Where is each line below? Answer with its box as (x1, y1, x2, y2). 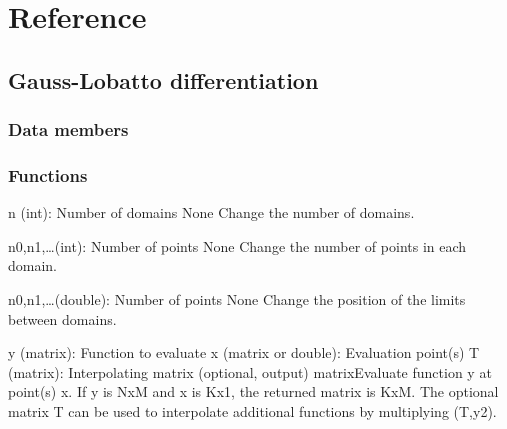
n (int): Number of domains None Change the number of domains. (8, 202, 415, 223)
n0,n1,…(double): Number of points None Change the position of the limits (8, 289, 466, 309)
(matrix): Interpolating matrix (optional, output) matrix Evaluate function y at (8, 361, 492, 382)
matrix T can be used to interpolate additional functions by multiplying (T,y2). (8, 400, 497, 421)
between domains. (8, 308, 117, 329)
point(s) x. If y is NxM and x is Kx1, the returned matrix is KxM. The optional (8, 381, 499, 402)
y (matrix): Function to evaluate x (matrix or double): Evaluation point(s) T (8, 342, 480, 363)
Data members (8, 117, 129, 142)
